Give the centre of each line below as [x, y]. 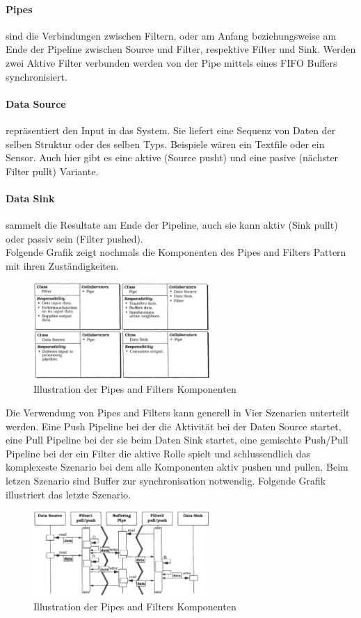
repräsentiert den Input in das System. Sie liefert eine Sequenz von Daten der [171, 130]
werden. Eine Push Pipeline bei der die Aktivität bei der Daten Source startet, [174, 426]
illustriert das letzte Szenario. [68, 494]
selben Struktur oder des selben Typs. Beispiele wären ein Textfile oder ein [165, 144]
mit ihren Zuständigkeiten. [62, 265]
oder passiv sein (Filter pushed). [74, 238]
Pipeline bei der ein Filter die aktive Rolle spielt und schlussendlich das [158, 453]
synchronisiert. [37, 76]
